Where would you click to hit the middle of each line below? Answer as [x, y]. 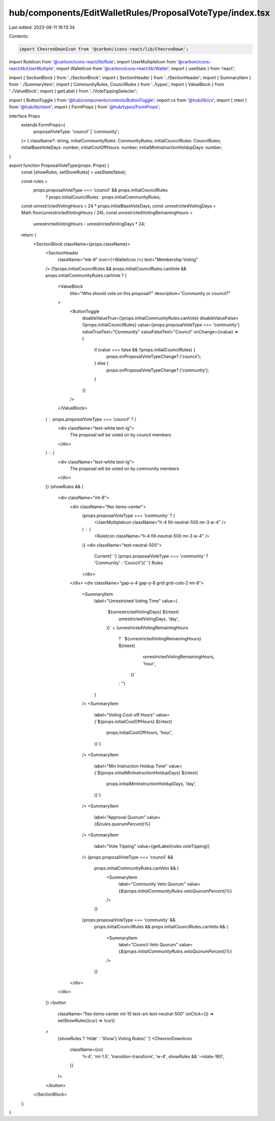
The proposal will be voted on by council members [120, 435]
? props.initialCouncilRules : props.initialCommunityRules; [103, 197]
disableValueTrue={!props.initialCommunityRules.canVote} [140, 318]
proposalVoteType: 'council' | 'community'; [76, 132]
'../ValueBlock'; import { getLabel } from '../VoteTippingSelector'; [73, 91]
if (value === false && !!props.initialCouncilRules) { [145, 350]
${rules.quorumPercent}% [122, 824]
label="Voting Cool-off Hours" [125, 715]
